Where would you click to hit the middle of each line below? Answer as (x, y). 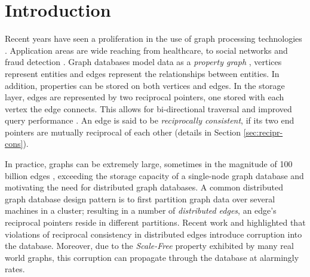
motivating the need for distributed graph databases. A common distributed (144, 187)
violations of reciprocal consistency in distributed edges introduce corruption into (154, 234)
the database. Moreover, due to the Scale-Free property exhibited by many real (149, 246)
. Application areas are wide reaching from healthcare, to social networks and (146, 50)
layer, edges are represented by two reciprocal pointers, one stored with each (145, 97)
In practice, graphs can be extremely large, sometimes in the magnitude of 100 (149, 164)
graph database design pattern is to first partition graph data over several (140, 198)
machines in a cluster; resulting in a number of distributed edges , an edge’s (141, 210)
